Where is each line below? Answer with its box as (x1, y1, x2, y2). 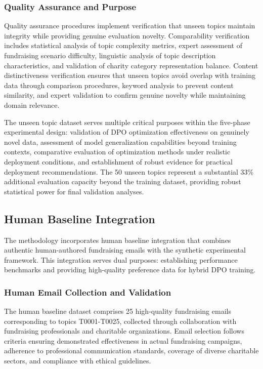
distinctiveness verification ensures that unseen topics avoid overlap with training (4, 70, 255, 80)
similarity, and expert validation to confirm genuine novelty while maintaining (4, 90, 246, 100)
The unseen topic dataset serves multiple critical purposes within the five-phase (4, 116, 250, 127)
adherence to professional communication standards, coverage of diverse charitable (4, 345, 259, 356)
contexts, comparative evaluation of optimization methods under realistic (4, 146, 231, 157)
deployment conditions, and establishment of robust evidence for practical (4, 156, 233, 167)
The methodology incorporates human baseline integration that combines (4, 234, 231, 245)
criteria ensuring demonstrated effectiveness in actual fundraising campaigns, (4, 335, 242, 346)
